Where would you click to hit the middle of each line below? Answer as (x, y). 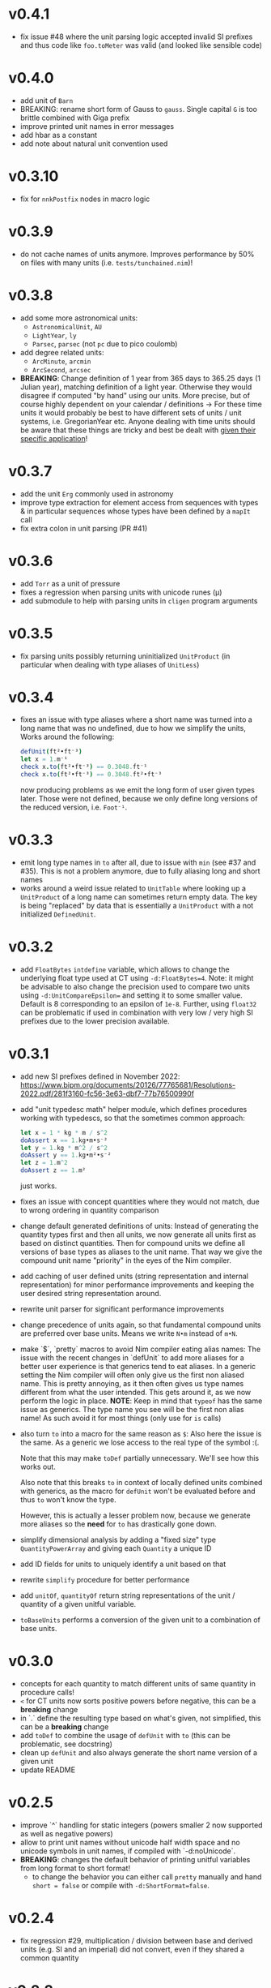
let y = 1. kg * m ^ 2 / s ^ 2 (64, 1148)
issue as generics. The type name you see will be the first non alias (132, 1409)
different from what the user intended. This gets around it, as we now (135, 1392)
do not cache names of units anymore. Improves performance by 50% (137, 254)
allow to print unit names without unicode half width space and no (130, 1842)
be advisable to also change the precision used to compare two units (135, 986)
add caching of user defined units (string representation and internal (134, 1276)
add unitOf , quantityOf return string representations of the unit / (127, 1595)
